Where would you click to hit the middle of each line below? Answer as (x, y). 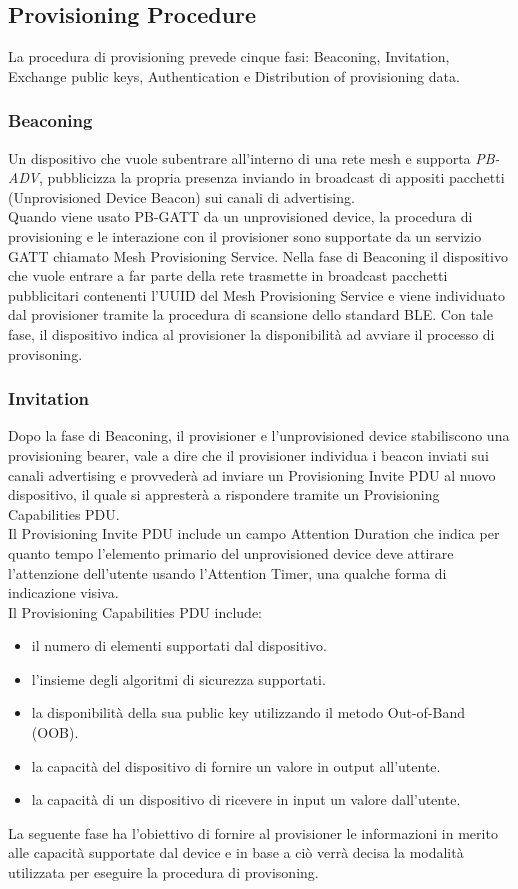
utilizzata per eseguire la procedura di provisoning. (163, 872)
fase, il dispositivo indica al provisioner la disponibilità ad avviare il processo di (251, 333)
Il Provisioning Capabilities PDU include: (135, 611)
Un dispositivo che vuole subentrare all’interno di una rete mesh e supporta (239, 157)
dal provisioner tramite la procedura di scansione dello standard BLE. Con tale (250, 314)
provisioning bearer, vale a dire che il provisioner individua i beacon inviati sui (248, 454)
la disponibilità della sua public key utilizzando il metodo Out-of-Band (248, 712)
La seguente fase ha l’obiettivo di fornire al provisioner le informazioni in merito (253, 832)
